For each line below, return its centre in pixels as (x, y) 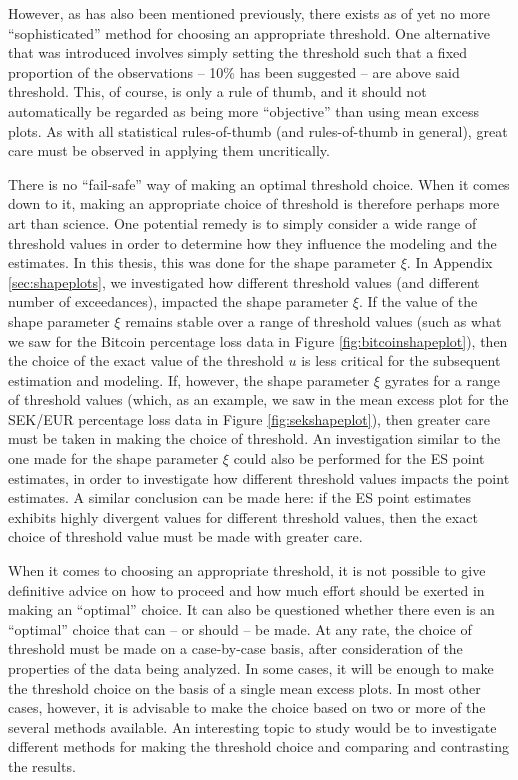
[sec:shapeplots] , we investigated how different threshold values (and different (244, 281)
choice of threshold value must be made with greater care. (185, 536)
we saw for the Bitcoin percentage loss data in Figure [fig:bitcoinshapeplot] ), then (258, 340)
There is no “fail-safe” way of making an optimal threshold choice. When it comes (259, 183)
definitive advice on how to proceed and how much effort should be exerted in (246, 589)
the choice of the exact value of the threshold (146, 360)
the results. (42, 765)
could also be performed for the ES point (359, 458)
